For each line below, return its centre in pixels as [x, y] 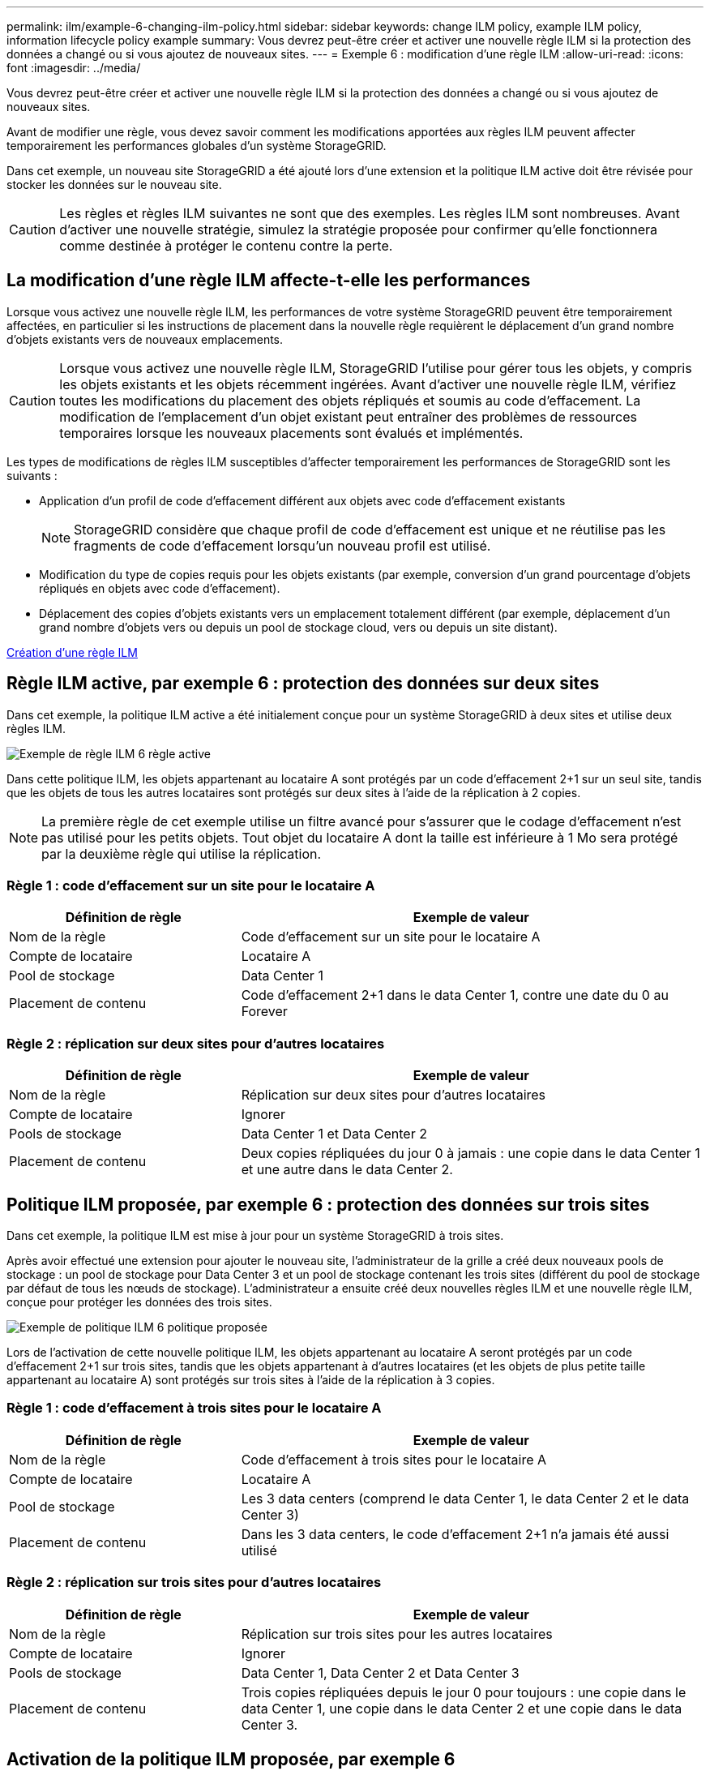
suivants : [32, 475]
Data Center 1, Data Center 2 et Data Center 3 [380, 1672]
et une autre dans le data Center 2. [347, 1170]
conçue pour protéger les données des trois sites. [139, 1302]
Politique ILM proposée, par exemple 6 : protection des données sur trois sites [328, 1204]
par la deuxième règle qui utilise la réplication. [182, 853]
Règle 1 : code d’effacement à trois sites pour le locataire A [194, 1408]
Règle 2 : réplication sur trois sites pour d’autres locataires [194, 1582]
